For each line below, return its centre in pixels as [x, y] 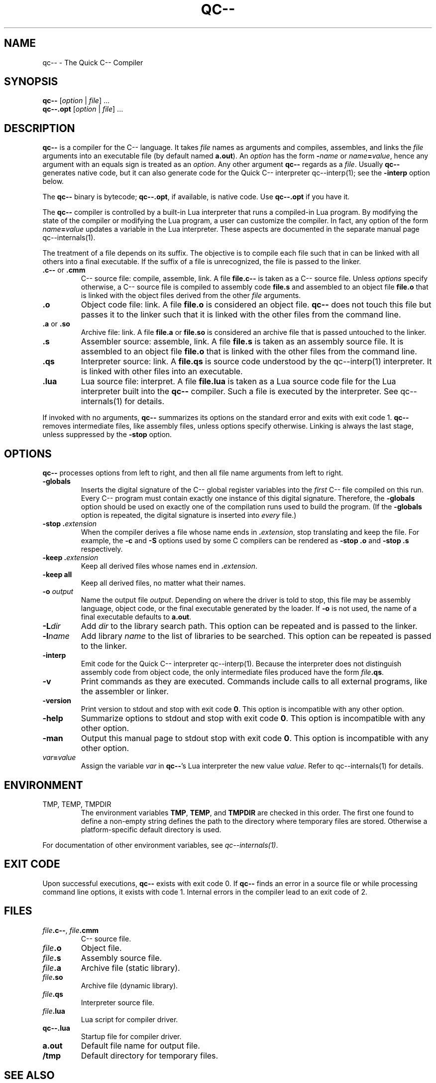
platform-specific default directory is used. [151, 829]
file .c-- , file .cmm [71, 930]
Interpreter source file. [117, 1002]
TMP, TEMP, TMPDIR [77, 804]
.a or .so [56, 324]
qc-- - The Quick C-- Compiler [93, 62]
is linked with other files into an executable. [162, 372]
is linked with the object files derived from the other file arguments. [191, 296]
